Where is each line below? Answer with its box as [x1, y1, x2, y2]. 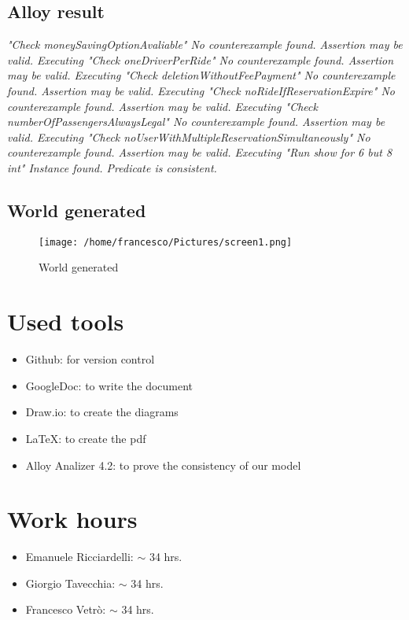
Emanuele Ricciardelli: [25, 548, 134, 565]
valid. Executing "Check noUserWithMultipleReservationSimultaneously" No [7, 128, 370, 145]
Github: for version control [25, 351, 155, 367]
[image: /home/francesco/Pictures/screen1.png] [39, 236, 293, 248]
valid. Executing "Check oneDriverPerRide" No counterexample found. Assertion [7, 51, 394, 68]
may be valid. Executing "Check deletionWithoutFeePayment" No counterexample [7, 67, 396, 83]
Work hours [7, 503, 138, 535]
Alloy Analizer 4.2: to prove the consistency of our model [25, 456, 301, 473]
